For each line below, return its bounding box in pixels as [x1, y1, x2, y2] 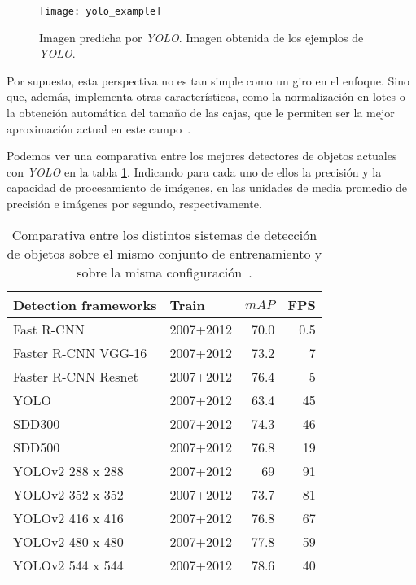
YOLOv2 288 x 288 [13, 461, 124, 480]
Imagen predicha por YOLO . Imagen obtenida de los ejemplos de [39, 28, 364, 46]
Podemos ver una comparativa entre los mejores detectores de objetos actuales [7, 147, 397, 164]
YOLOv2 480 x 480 [13, 531, 124, 551]
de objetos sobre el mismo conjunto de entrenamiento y [7, 243, 322, 263]
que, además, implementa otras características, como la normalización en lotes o [7, 88, 405, 105]
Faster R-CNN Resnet [13, 366, 138, 386]
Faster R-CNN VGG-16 [13, 343, 147, 362]
